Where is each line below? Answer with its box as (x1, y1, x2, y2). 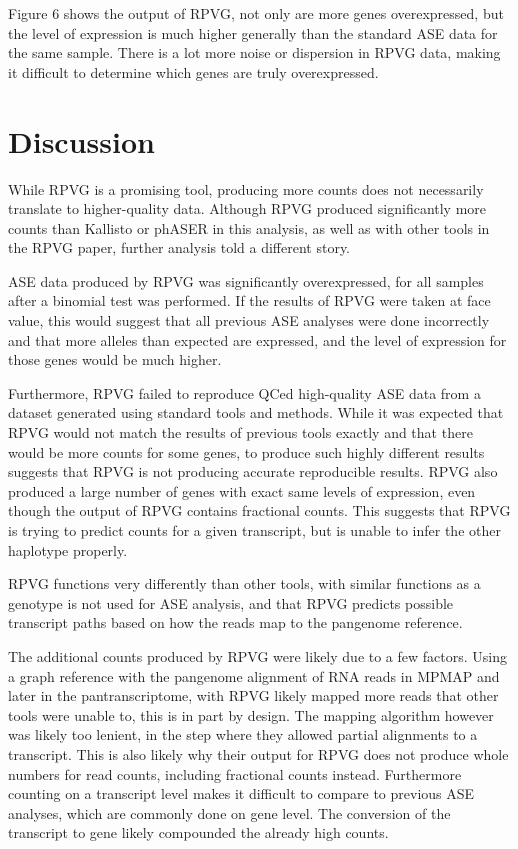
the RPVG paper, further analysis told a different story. (8, 237, 351, 258)
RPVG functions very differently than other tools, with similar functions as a (8, 573, 481, 594)
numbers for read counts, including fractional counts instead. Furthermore (8, 763, 462, 784)
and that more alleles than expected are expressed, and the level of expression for (8, 329, 507, 350)
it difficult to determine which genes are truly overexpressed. (8, 61, 379, 82)
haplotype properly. (8, 539, 128, 560)
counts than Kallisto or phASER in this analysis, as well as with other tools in (8, 217, 490, 238)
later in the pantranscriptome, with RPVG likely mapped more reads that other (8, 685, 499, 706)
